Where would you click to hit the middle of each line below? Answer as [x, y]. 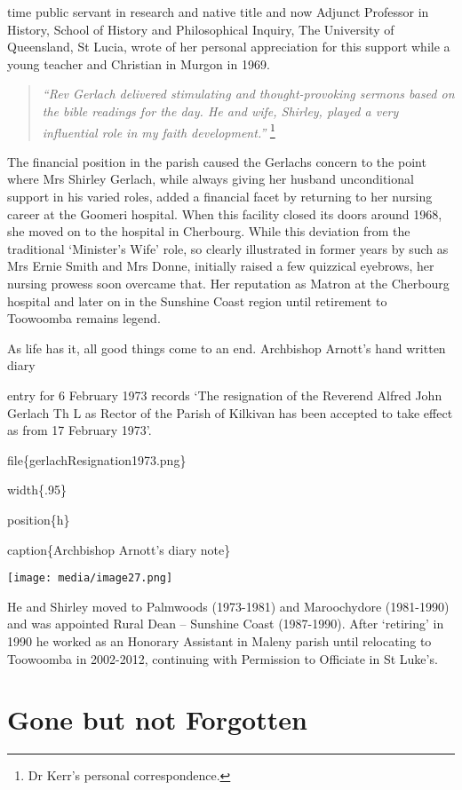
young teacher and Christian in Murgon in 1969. [139, 63]
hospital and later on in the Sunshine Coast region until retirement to [197, 300]
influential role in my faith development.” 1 [159, 130]
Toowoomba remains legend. [84, 318]
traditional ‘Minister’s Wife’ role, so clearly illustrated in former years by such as [228, 248]
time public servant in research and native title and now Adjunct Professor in [218, 12]
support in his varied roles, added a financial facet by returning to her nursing [220, 196]
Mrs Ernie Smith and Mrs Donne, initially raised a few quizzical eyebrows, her [221, 266]
